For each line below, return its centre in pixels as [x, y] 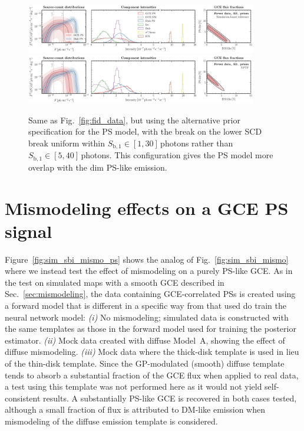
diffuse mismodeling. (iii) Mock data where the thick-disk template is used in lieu [152, 352]
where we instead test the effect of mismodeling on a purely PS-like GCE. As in [149, 271]
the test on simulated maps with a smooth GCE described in [115, 282]
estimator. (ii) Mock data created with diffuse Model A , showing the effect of [145, 340]
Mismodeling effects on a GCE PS [147, 208]
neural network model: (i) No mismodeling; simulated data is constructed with [147, 317]
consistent [23, 398]
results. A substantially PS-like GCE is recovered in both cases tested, [170, 398]
